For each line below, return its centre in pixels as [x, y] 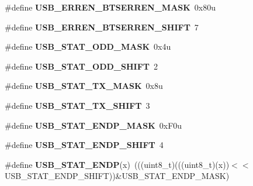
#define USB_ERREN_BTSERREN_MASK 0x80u [110, 7]
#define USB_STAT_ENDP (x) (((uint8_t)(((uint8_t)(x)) [117, 164]
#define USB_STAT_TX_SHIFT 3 [77, 105]
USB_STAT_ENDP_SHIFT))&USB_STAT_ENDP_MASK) [117, 176]
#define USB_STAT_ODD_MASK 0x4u [88, 46]
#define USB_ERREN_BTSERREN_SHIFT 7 [102, 27]
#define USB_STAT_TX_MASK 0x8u [84, 86]
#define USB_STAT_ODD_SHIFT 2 [81, 66]
